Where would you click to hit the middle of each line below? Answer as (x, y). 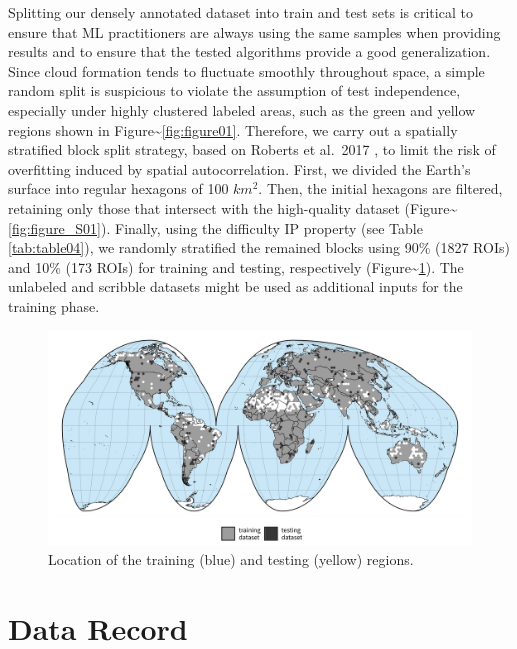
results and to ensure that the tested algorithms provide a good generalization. (249, 51)
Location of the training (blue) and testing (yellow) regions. (231, 559)
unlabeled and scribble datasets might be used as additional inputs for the (235, 286)
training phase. (54, 305)
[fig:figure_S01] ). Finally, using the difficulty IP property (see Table (215, 227)
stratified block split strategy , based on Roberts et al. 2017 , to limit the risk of (252, 149)
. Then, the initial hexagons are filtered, (380, 188)
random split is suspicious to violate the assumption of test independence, (234, 90)
